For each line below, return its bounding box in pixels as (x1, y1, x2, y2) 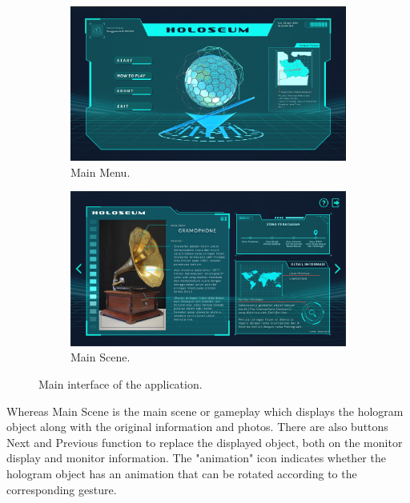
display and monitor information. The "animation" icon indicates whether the (6, 449, 386, 466)
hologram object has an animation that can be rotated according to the (6, 465, 357, 481)
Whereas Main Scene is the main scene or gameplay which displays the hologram (6, 402, 404, 419)
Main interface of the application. (38, 376, 203, 393)
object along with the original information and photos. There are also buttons (6, 418, 388, 435)
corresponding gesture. (6, 481, 117, 497)
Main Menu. (70, 163, 131, 180)
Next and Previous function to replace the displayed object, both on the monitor (6, 433, 403, 450)
